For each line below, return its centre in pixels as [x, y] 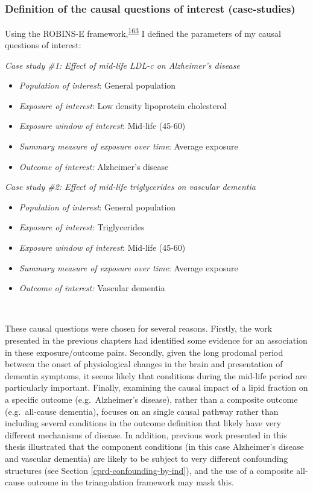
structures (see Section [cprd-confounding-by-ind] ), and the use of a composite [149, 470]
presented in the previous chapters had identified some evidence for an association [156, 340]
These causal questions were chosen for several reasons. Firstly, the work [139, 328]
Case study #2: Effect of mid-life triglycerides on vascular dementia [130, 187]
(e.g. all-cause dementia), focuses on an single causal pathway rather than [142, 411]
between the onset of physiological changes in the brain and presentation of [144, 364]
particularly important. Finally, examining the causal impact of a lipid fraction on [156, 387]
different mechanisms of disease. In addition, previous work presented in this [146, 434]
